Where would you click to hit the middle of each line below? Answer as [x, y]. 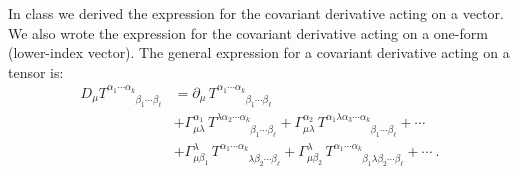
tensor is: [36, 71]
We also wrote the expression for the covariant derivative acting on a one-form [248, 32]
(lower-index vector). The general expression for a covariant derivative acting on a [259, 52]
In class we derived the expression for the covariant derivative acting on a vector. [256, 13]
